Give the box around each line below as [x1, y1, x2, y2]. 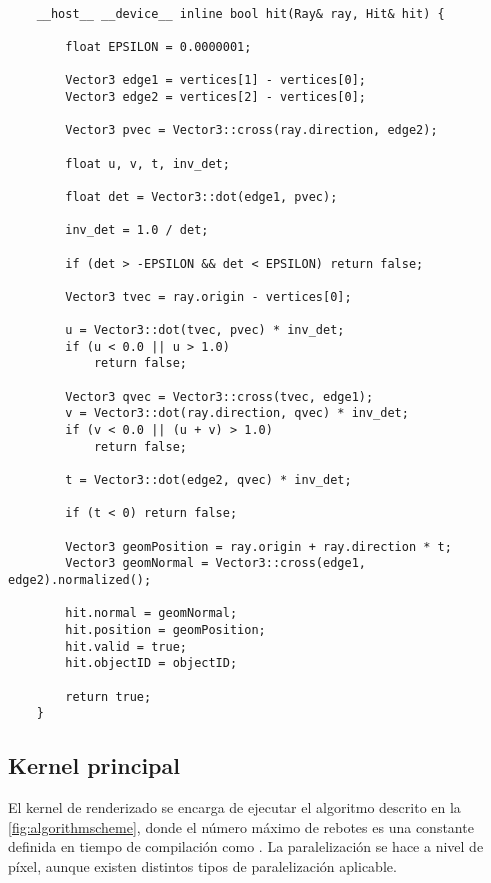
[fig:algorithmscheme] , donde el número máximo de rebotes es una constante [8, 816, 474, 837]
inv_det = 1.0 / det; [65, 223, 209, 238]
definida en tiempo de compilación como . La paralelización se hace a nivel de [8, 836, 484, 857]
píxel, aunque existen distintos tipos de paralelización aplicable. [8, 855, 397, 876]
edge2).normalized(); [8, 572, 152, 587]
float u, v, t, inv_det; [65, 156, 230, 171]
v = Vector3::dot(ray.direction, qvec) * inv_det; [65, 406, 409, 421]
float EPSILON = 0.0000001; [65, 39, 252, 54]
